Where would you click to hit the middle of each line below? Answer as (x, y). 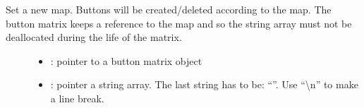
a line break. (77, 98)
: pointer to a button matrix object (126, 60)
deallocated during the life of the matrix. (94, 37)
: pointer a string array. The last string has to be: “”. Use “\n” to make (204, 84)
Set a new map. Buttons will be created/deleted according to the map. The (169, 9)
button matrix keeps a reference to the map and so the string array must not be (179, 23)
